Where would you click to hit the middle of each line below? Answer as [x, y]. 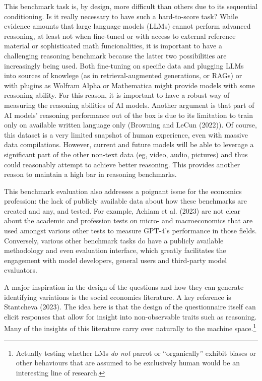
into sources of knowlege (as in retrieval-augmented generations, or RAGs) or [123, 75]
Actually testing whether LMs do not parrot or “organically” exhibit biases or [136, 353]
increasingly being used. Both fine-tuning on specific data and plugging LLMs [124, 65]
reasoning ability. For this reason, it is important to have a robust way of [117, 95]
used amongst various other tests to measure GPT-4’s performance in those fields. [130, 231]
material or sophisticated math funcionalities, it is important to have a [113, 46]
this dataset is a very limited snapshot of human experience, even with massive [126, 134]
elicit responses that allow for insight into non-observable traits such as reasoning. [130, 316]
